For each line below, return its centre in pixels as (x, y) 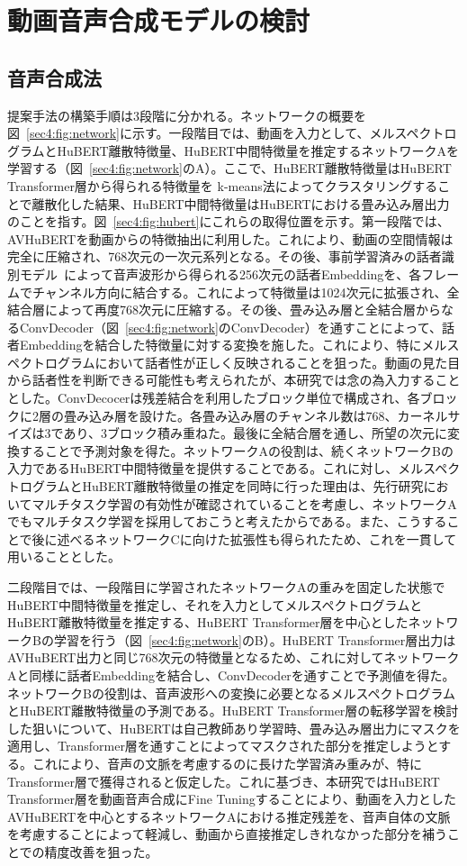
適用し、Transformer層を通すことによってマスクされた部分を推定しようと (223, 746)
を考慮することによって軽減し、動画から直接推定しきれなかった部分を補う (227, 834)
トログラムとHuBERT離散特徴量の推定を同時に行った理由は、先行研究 (216, 486)
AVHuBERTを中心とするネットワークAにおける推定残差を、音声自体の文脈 (229, 816)
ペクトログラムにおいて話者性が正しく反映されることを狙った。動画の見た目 (234, 362)
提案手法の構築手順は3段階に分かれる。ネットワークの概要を (187, 115)
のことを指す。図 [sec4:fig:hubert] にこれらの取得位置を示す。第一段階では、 (229, 221)
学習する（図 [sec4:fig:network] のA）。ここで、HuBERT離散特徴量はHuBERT (229, 168)
